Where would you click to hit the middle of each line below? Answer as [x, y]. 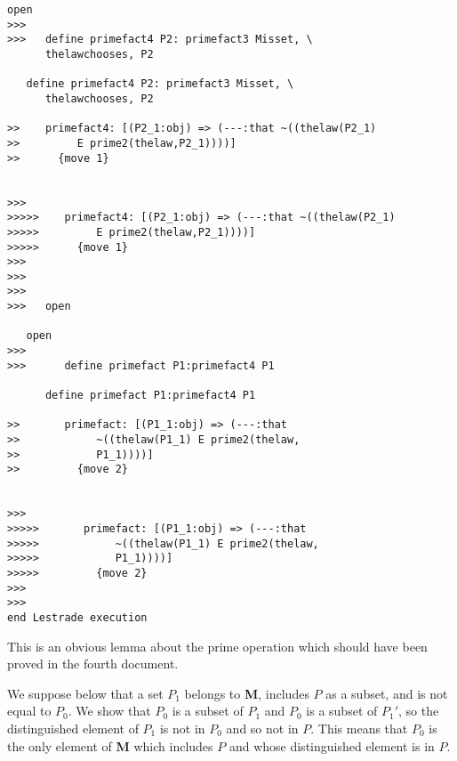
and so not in [262, 728]
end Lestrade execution [77, 617]
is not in [182, 728]
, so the [418, 711]
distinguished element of [73, 728]
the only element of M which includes [110, 745]
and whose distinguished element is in [332, 745]
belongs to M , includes [247, 693]
